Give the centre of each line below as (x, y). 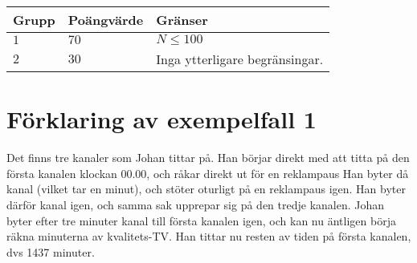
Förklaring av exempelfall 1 (161, 119)
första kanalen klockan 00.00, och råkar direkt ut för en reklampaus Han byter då (208, 173)
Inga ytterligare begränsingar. (240, 59)
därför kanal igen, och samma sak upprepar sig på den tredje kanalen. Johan (196, 204)
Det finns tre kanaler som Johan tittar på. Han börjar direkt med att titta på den (208, 158)
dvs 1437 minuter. (51, 251)
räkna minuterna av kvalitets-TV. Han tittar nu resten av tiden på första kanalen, (209, 236)
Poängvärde (106, 20)
